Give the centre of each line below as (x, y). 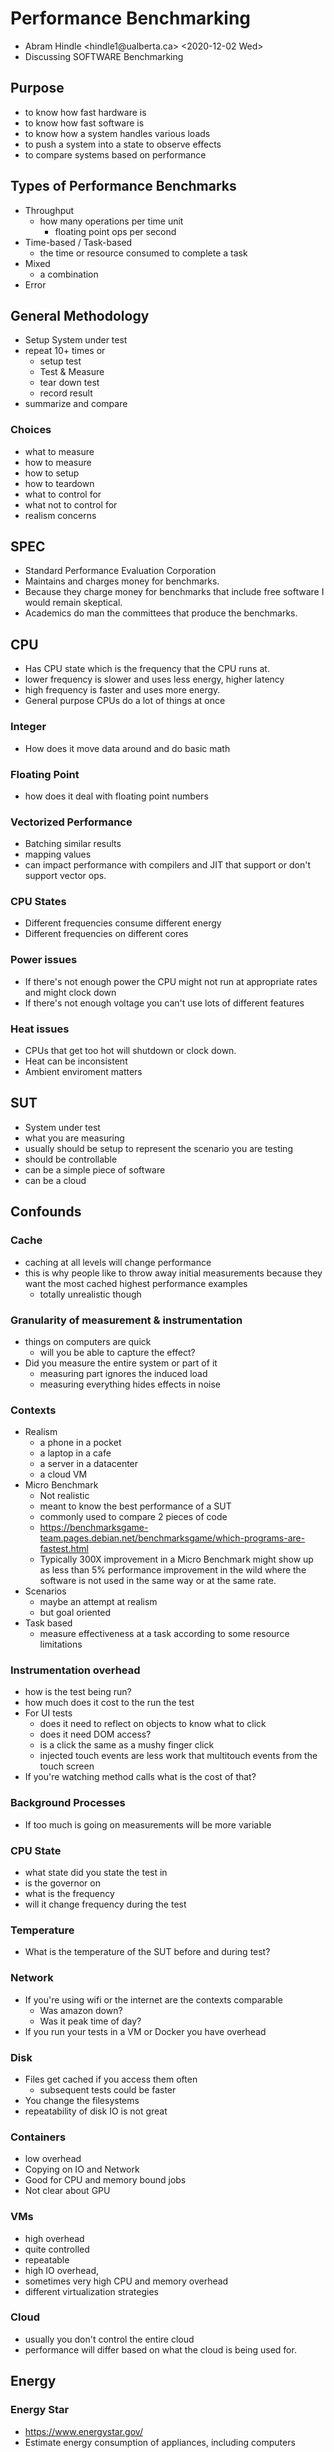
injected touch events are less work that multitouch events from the (178, 1756)
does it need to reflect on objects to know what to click (153, 1724)
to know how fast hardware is (85, 112)
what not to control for (71, 504)
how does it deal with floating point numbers (116, 796)
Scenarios (45, 1591)
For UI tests (48, 1713)
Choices (31, 430)
